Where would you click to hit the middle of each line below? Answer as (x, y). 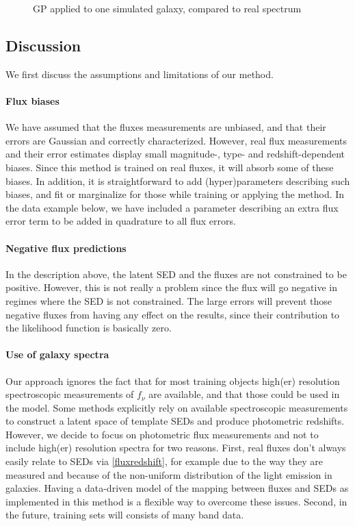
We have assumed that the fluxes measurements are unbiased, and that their (166, 127)
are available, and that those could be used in (244, 394)
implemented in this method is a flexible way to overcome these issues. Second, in (176, 501)
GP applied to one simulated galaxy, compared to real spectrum (167, 8)
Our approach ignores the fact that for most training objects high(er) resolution (173, 380)
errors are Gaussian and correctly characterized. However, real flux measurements (176, 140)
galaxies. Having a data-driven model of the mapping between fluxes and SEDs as (177, 488)
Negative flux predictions (66, 248)
